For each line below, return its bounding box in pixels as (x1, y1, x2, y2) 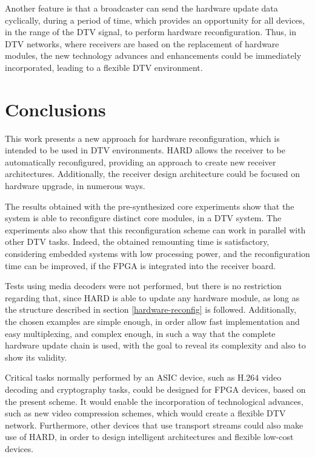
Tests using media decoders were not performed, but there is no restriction (5, 279, 282, 292)
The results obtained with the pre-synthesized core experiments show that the (5, 199, 294, 212)
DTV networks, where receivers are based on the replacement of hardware (5, 37, 279, 50)
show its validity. (5, 350, 67, 363)
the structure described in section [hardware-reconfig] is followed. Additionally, (5, 303, 296, 316)
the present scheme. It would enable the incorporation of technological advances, (5, 395, 303, 407)
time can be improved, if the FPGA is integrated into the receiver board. (5, 259, 276, 272)
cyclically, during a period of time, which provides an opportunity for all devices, (5, 13, 305, 26)
